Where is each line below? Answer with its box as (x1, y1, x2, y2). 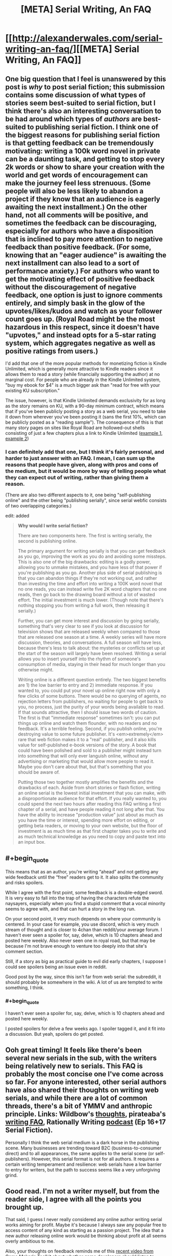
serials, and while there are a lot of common (5, 1094, 147, 1102)
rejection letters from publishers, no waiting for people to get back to (17, 698, 163, 705)
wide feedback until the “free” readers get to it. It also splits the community (5, 874, 164, 881)
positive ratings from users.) (5, 347, 98, 355)
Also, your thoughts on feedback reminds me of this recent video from (5, 1248, 154, 1254)
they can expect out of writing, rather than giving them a (5, 474, 148, 481)
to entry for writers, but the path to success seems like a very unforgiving (5, 1166, 160, 1173)
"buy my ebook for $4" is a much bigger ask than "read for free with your (5, 382, 160, 388)
